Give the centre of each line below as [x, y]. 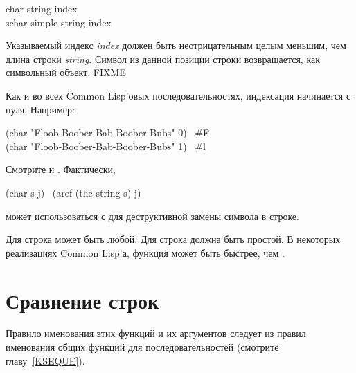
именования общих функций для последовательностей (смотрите [142, 347]
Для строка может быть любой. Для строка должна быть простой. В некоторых [173, 239]
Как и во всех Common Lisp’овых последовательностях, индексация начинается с [178, 95]
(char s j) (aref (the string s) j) [73, 192]
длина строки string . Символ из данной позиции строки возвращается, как [163, 58]
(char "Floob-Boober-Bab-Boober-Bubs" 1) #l [106, 146]
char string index [42, 8]
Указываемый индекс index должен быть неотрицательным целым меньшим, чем [176, 45]
